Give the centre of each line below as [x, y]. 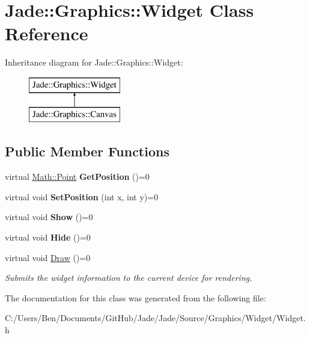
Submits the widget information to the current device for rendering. [129, 278]
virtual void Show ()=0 [49, 217]
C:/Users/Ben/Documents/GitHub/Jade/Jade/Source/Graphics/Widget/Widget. [155, 318]
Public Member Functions [87, 151]
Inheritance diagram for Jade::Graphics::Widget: [94, 62]
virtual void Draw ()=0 [48, 257]
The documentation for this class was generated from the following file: [135, 297]
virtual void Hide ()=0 [48, 237]
